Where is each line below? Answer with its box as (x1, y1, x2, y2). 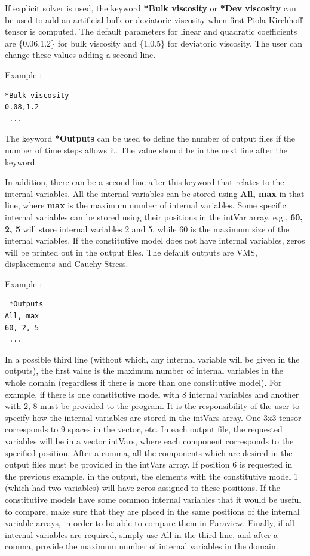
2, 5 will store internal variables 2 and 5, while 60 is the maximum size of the (5, 222, 290, 235)
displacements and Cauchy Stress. (5, 257, 128, 270)
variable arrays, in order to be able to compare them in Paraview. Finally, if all (5, 517, 294, 529)
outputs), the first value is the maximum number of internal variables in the (5, 364, 283, 377)
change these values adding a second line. (5, 48, 156, 61)
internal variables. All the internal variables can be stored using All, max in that (5, 187, 305, 199)
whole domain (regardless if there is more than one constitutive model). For (5, 376, 282, 389)
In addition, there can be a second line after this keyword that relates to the (5, 176, 284, 188)
